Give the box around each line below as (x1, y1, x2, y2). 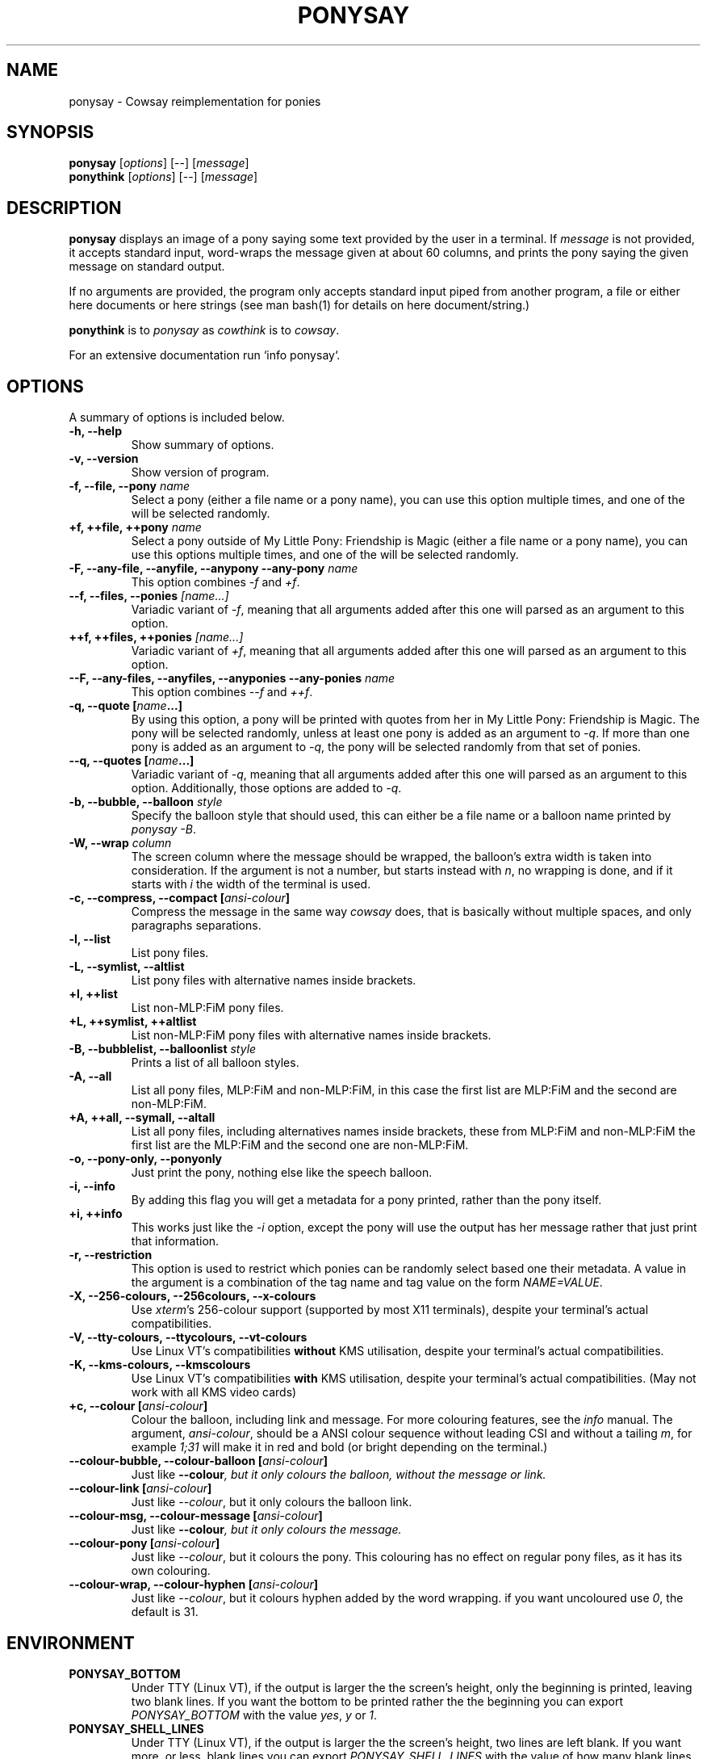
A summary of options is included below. (69, 410, 285, 425)
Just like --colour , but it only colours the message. (131, 1522, 402, 1537)
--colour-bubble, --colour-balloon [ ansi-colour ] (69, 1454, 328, 1468)
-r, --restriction (69, 1248, 153, 1262)
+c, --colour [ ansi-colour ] (69, 1399, 208, 1413)
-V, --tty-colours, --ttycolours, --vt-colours (69, 1330, 307, 1345)
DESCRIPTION (6, 197, 122, 218)
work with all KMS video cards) (131, 1385, 297, 1400)
